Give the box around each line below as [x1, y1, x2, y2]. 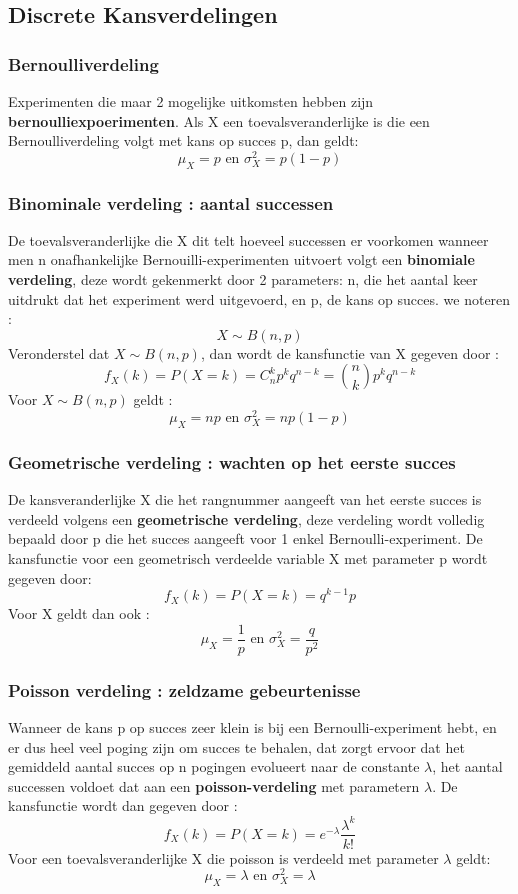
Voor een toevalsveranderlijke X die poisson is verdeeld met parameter [8, 847, 439, 868]
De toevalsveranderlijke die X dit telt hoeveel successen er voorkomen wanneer [8, 229, 489, 250]
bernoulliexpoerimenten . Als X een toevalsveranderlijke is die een [8, 110, 430, 131]
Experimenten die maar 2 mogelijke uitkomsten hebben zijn [8, 91, 374, 111]
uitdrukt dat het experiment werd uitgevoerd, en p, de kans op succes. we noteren [8, 288, 511, 309]
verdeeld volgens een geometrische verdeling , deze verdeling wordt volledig [8, 508, 485, 529]
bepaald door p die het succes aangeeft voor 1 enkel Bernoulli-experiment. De [8, 528, 483, 549]
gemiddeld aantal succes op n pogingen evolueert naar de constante [8, 756, 420, 777]
